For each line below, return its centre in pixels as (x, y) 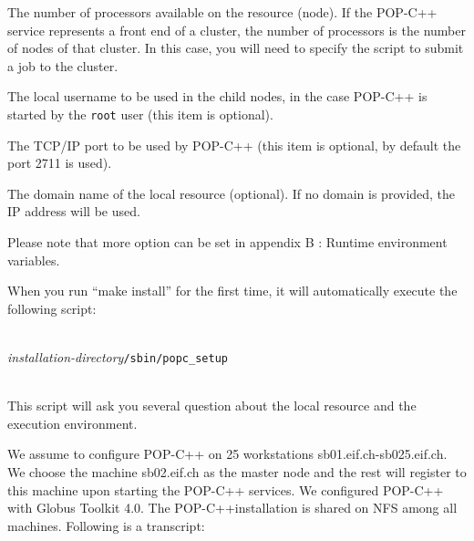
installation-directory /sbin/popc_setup (118, 356)
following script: (52, 308)
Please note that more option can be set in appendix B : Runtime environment (227, 242)
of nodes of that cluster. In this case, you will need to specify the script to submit (236, 48)
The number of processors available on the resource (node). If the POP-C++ (222, 12)
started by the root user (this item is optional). (140, 114)
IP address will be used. (74, 211)
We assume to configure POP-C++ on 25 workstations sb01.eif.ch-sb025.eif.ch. (227, 454)
